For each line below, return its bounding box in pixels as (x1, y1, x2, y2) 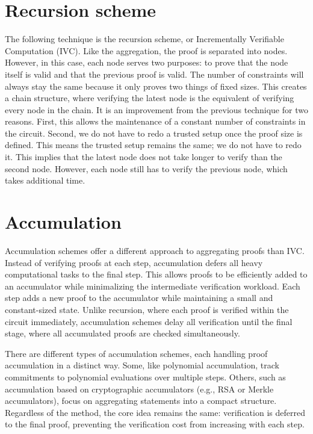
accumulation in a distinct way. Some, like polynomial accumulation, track (5, 359, 279, 371)
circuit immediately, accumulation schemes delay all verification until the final (5, 315, 293, 327)
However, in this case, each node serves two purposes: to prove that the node (5, 56, 288, 69)
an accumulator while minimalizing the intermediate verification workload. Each (5, 279, 300, 292)
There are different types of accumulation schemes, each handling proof (5, 347, 268, 359)
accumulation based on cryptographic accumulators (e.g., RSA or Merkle (5, 382, 274, 395)
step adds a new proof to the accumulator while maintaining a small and (5, 291, 273, 304)
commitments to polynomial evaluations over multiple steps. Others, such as (5, 370, 286, 383)
